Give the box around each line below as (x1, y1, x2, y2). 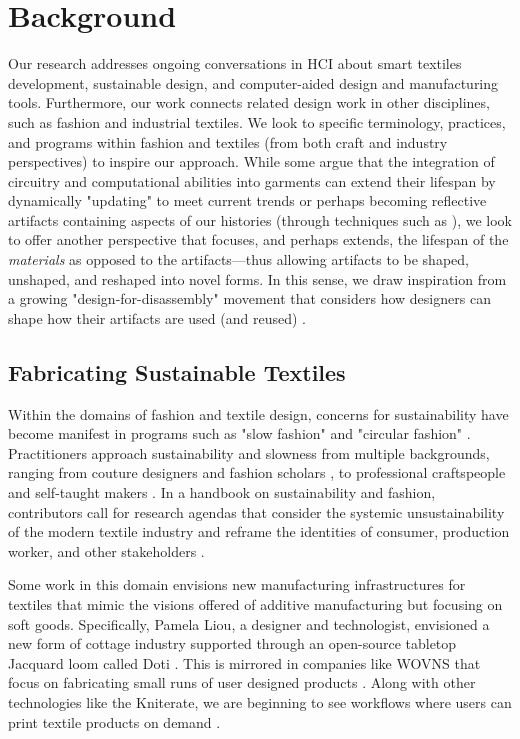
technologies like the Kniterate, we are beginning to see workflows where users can (8, 691, 512, 712)
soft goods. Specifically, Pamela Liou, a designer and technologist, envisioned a (8, 613, 490, 634)
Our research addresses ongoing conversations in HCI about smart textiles (8, 53, 462, 74)
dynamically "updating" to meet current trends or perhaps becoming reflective (8, 190, 487, 211)
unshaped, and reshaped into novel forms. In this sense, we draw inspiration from (8, 268, 507, 289)
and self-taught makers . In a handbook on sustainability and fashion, (8, 482, 436, 503)
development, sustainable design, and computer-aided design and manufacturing (8, 72, 499, 93)
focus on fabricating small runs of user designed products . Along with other (8, 672, 476, 693)
